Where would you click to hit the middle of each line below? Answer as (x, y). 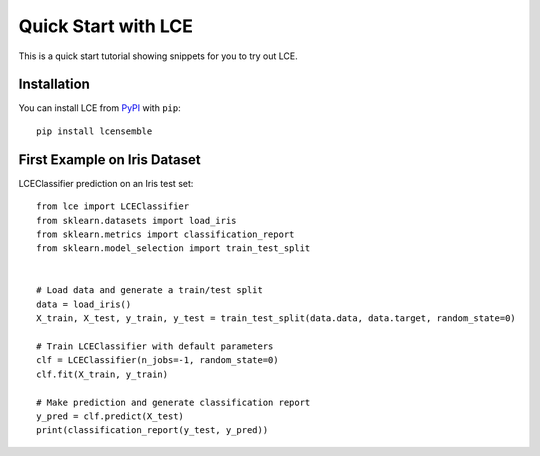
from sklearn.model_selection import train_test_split (173, 248)
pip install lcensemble (94, 131)
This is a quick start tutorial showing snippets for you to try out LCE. (158, 56)
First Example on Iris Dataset (109, 159)
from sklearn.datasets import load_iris (136, 220)
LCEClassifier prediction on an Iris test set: (106, 183)
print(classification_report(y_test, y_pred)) (152, 430)
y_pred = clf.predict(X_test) (110, 416)
